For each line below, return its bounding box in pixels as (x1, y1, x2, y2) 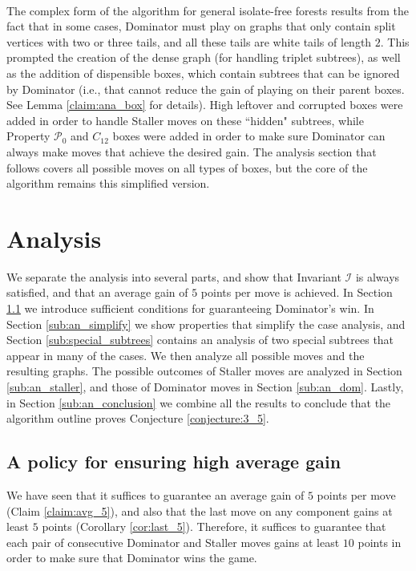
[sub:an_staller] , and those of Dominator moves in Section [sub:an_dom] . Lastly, (6, 379, 404, 395)
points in (357, 533, 402, 550)
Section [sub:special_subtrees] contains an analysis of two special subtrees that (6, 331, 394, 348)
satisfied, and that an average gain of (6, 284, 188, 301)
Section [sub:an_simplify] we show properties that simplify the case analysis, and (6, 315, 406, 332)
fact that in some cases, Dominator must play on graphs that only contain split (6, 18, 396, 34)
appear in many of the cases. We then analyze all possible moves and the (6, 346, 365, 363)
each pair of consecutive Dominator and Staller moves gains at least (6, 533, 340, 550)
